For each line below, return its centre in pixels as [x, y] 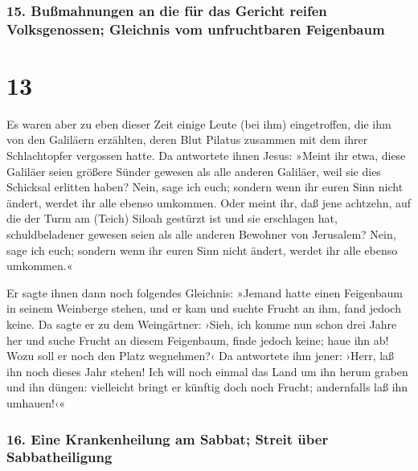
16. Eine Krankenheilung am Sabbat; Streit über [168, 438]
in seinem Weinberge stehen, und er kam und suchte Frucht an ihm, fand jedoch [204, 308]
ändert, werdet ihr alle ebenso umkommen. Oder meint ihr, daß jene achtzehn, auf [209, 202]
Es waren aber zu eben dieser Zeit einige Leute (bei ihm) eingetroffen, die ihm [199, 123]
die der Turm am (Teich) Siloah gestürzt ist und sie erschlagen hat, [172, 218]
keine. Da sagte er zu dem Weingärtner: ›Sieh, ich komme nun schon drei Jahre [202, 324]
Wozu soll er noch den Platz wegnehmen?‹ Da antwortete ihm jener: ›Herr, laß [201, 356]
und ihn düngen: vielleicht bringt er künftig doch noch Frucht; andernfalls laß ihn [207, 387]
